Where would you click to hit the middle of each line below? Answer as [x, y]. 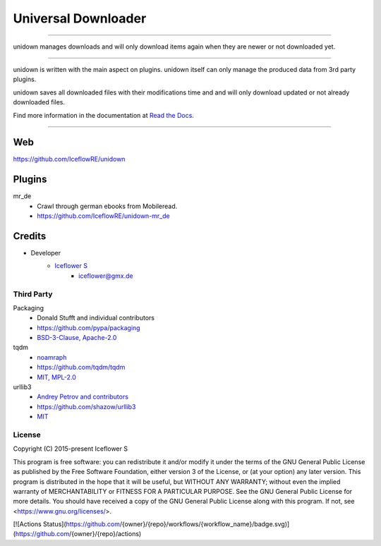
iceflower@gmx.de [106, 276]
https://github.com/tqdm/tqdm [81, 368]
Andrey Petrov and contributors [83, 397]
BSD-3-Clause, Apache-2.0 [77, 338]
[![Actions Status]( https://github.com [66, 524]
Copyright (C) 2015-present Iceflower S [71, 449]
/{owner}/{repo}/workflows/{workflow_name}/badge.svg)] [205, 524]
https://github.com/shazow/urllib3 [86, 406]
